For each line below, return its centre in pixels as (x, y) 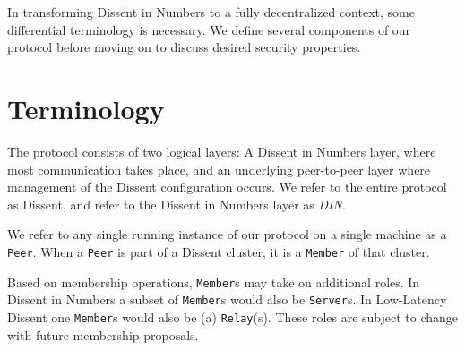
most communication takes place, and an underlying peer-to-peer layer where (219, 169)
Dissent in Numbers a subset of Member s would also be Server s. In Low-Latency (227, 299)
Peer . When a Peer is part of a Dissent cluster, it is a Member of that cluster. (219, 251)
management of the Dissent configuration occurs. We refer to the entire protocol (227, 187)
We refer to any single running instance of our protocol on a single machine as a (227, 234)
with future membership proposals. (103, 334)
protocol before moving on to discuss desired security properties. (184, 47)
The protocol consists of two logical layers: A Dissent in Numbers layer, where (222, 151)
